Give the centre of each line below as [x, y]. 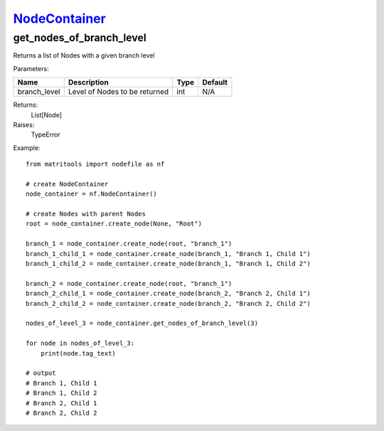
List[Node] [47, 115]
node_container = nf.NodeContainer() [92, 194]
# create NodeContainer [67, 184]
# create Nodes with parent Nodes [86, 214]
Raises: [24, 124]
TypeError [46, 134]
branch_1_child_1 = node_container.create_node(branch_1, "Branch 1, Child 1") [168, 254]
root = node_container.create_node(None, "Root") [114, 224]
